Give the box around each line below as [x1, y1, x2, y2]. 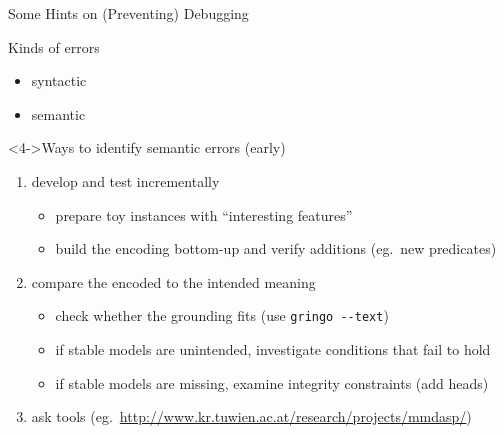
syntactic [31, 70, 87, 91]
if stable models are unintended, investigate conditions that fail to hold [55, 339, 491, 359]
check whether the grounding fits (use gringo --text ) [55, 305, 389, 326]
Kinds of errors [8, 36, 100, 57]
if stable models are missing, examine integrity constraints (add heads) [55, 372, 489, 393]
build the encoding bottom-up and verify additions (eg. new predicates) [55, 238, 497, 259]
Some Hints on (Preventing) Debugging [8, 3, 249, 23]
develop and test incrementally [31, 170, 220, 191]
